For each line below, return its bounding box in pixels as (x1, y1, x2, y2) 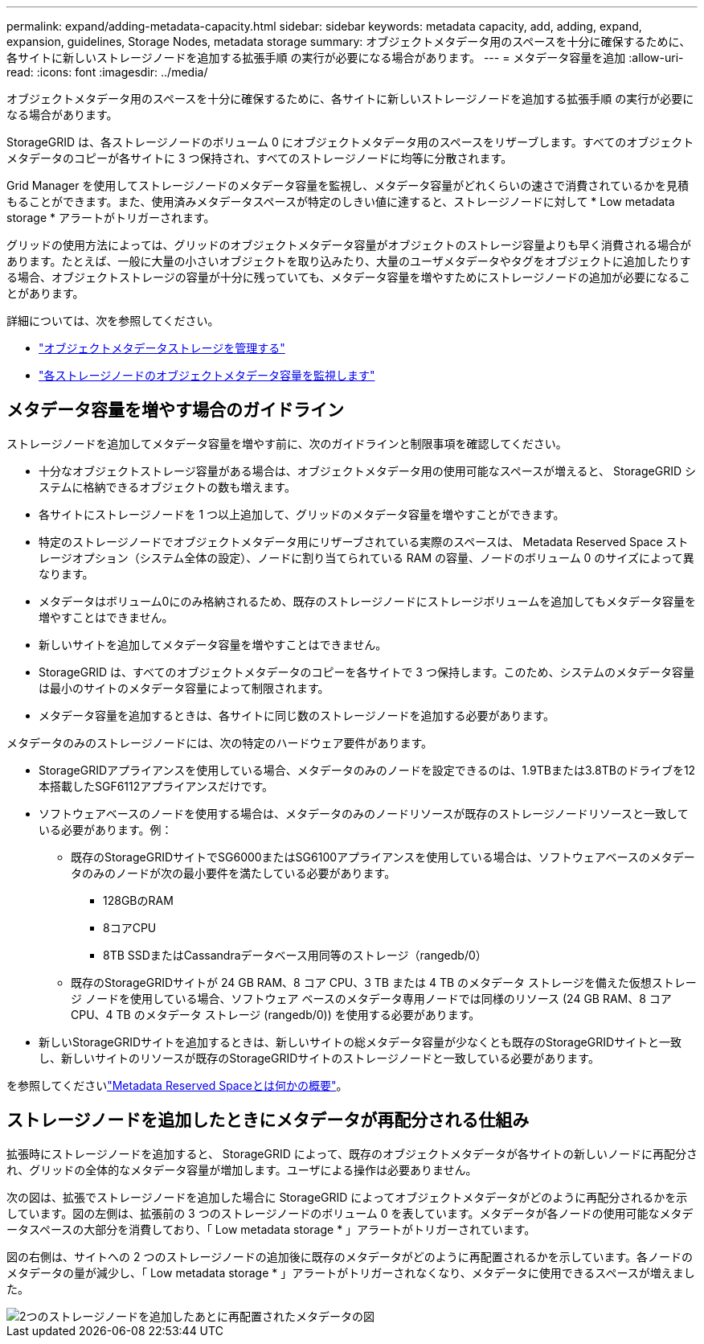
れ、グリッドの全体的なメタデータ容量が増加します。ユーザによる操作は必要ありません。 (6, 1162, 477, 1177)
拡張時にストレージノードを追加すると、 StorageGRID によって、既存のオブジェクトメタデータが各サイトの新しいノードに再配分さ (6, 1146, 698, 1161)
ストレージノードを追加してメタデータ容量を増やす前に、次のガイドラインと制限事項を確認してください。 (6, 436, 567, 450)
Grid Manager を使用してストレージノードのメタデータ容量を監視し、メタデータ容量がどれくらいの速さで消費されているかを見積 (6, 179, 689, 192)
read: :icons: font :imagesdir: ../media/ (6, 65, 208, 79)
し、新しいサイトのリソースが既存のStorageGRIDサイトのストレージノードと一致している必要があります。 (39, 1050, 600, 1065)
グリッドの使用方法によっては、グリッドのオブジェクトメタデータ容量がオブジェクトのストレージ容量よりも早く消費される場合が (6, 238, 692, 252)
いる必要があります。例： (39, 822, 173, 836)
